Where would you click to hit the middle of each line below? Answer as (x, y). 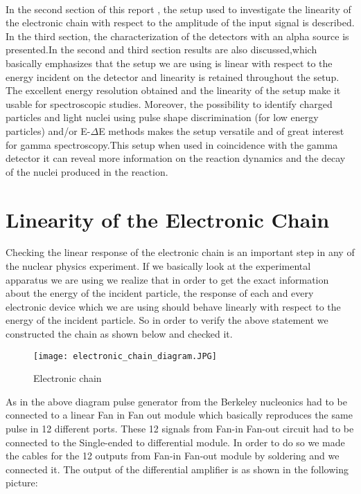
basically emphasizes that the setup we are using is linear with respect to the (169, 63)
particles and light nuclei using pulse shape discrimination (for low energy (162, 117)
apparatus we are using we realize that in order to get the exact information (167, 279)
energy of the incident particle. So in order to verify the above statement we (167, 320)
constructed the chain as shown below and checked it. (119, 333)
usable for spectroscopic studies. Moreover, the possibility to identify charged (169, 103)
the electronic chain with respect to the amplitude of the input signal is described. (180, 22)
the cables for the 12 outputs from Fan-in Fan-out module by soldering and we (173, 456)
